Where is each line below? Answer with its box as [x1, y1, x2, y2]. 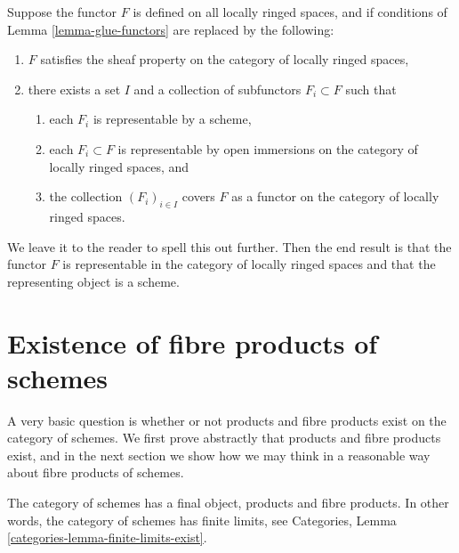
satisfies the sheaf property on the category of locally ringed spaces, [40, 50, 409, 69]
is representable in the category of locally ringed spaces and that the [62, 255, 436, 273]
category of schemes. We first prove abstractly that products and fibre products [7, 428, 441, 447]
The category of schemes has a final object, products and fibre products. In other [7, 493, 449, 512]
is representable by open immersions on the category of [117, 139, 418, 158]
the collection [49, 187, 123, 206]
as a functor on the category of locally [231, 187, 439, 206]
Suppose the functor [7, 3, 117, 20]
